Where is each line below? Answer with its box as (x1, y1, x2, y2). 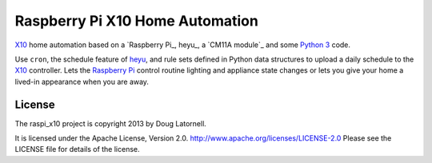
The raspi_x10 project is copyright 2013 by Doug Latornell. (14, 118, 207, 128)
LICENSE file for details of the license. (14, 145, 140, 154)
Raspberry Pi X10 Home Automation (14, 12, 259, 30)
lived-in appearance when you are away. (14, 77, 150, 86)
